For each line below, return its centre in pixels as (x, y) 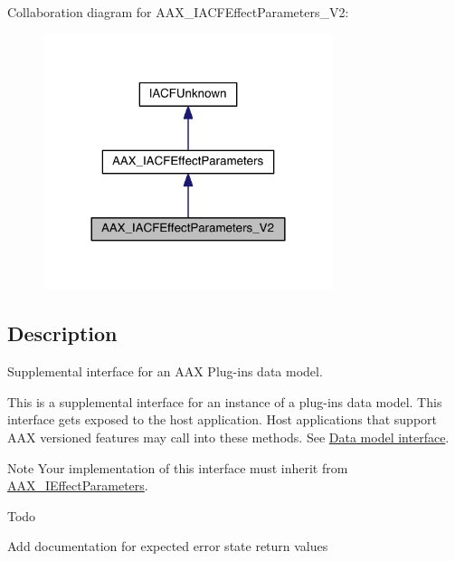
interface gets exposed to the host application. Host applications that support (223, 419)
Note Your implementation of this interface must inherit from (178, 467)
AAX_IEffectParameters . (78, 485)
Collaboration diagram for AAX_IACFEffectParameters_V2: (178, 12)
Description (62, 333)
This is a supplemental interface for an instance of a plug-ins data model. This (225, 401)
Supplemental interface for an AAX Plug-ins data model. (165, 371)
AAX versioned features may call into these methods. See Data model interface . (228, 437)
